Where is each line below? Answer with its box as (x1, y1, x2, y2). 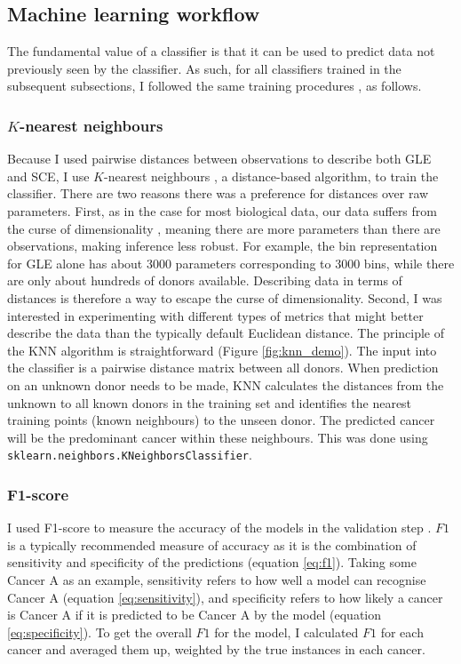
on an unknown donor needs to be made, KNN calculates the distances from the (7, 375, 444, 394)
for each (380, 622, 424, 641)
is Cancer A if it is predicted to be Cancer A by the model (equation (7, 605, 382, 624)
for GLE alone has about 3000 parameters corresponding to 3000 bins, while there (7, 253, 455, 272)
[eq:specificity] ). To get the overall (7, 622, 192, 641)
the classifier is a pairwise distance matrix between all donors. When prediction (7, 358, 439, 377)
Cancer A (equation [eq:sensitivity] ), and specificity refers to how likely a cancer (7, 588, 443, 606)
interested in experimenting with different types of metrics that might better (7, 306, 424, 324)
